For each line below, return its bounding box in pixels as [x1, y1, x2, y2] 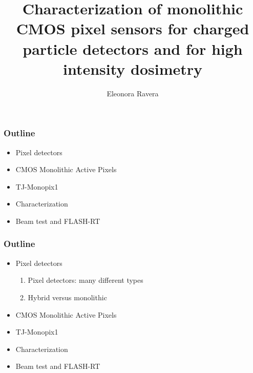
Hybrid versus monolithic [28, 292, 107, 302]
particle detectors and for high [23, 38, 243, 59]
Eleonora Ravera [107, 88, 159, 98]
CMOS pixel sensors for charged [16, 18, 249, 39]
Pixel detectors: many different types [28, 275, 143, 285]
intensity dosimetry [62, 58, 203, 79]
